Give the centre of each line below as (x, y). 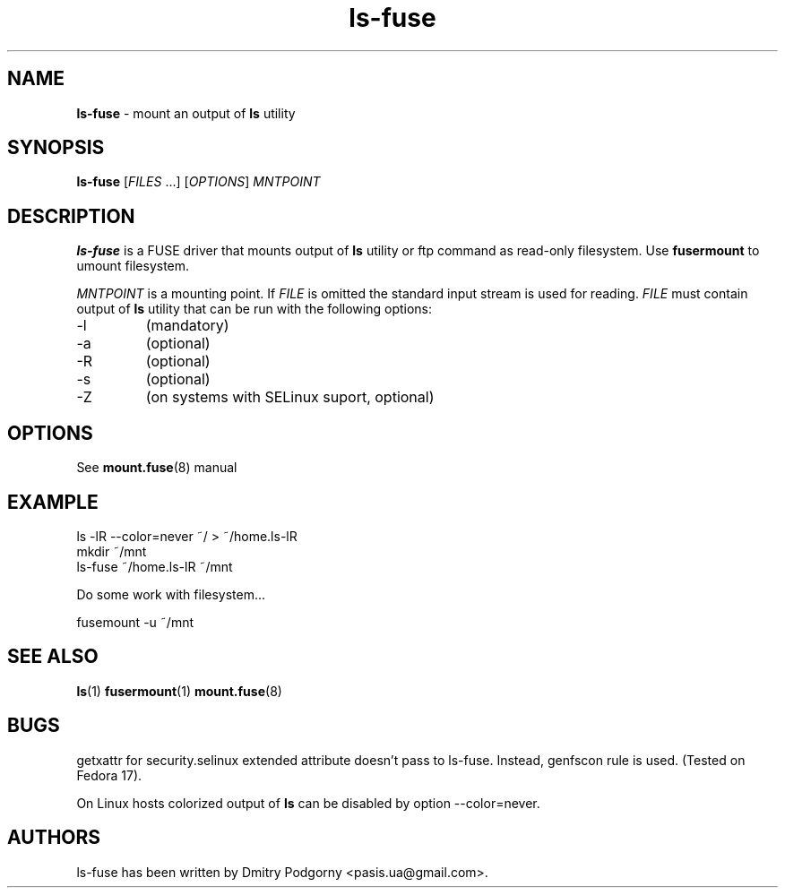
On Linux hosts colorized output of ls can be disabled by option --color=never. (308, 803)
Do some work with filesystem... (171, 594)
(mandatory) (187, 326)
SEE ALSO (53, 657)
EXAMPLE (53, 502)
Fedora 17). (109, 775)
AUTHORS (54, 838)
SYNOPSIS (56, 148)
